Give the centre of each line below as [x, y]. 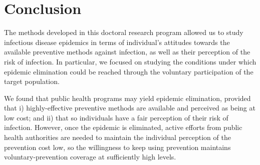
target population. [32, 81]
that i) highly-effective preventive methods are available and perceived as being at [130, 108]
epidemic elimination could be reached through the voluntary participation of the [129, 71]
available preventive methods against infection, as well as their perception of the [127, 52]
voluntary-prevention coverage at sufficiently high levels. [90, 157]
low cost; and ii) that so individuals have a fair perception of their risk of [116, 117]
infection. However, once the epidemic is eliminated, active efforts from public [123, 127]
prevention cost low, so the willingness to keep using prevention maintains [117, 147]
